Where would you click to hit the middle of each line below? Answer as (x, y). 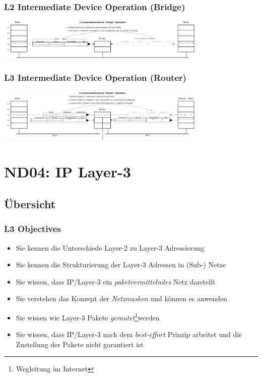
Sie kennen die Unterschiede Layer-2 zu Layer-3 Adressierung (110, 247)
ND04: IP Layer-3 (68, 172)
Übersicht (30, 204)
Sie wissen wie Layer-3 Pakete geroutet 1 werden (88, 317)
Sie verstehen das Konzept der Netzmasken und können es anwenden (121, 298)
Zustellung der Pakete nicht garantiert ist (80, 344)
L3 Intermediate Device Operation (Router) (95, 78)
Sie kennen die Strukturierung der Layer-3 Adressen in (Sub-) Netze (121, 265)
